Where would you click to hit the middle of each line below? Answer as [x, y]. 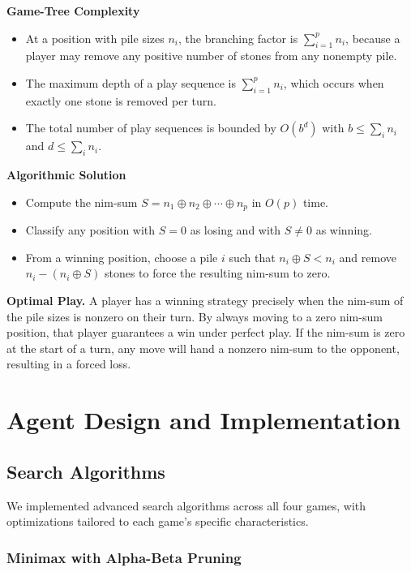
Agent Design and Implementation [204, 420]
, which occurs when [334, 82]
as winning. [344, 230]
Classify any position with [90, 230]
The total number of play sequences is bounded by [151, 128]
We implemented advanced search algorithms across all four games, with [186, 505]
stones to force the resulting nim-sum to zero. [217, 273]
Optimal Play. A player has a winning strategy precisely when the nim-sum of [205, 300]
